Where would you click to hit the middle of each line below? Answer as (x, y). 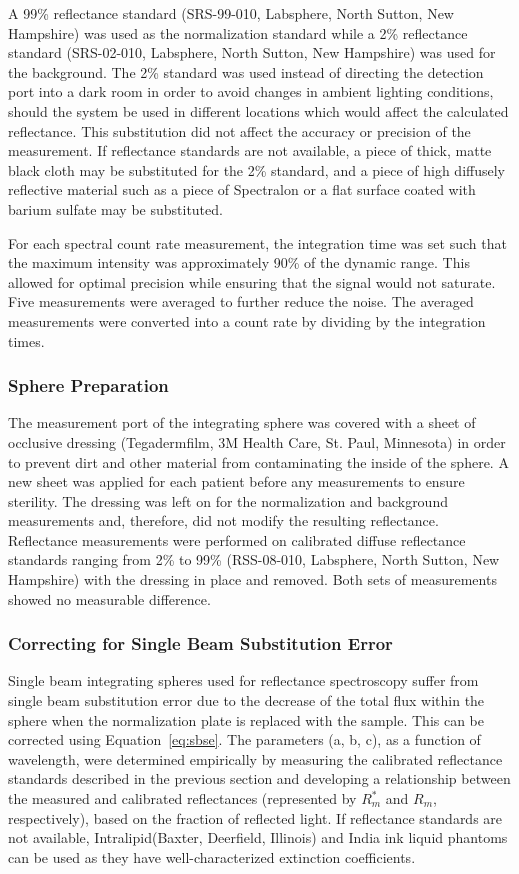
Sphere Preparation (88, 385)
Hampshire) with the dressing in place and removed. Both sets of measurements (252, 579)
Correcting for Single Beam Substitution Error (200, 643)
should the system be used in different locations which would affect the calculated (258, 110)
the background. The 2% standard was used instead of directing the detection (246, 71)
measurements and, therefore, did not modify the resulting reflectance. (223, 520)
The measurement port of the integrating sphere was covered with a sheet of (242, 422)
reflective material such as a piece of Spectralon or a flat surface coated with (242, 189)
